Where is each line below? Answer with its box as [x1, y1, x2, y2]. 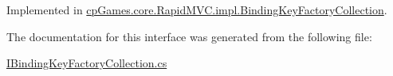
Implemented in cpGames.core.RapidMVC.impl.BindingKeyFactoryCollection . [6, 2, 387, 17]
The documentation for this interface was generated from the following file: [6, 28, 372, 44]
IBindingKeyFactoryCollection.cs [6, 55, 167, 71]
